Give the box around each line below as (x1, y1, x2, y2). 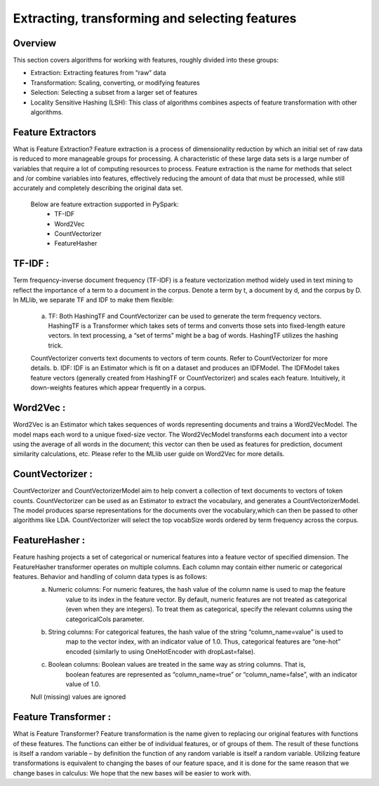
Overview (13, 37, 57, 49)
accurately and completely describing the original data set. (13, 184, 183, 192)
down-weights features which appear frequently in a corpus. (30, 383, 206, 392)
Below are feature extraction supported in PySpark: (30, 200, 179, 208)
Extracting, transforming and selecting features (13, 11, 297, 26)
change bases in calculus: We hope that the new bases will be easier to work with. (13, 768, 252, 777)
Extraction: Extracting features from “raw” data (30, 69, 166, 77)
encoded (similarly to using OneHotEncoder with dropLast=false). (65, 647, 255, 655)
